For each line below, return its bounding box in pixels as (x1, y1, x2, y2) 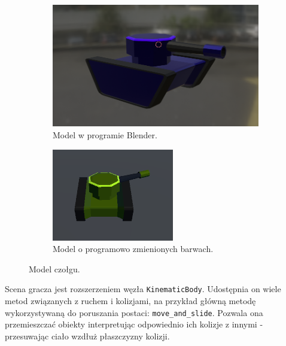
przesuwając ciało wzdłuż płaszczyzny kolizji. (5, 329, 170, 342)
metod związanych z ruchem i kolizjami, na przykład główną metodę (5, 295, 256, 307)
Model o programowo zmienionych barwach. (53, 242, 214, 255)
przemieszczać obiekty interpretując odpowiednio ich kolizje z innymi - (5, 318, 263, 330)
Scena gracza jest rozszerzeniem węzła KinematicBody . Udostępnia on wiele (5, 283, 281, 295)
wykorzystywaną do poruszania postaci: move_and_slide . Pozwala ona (5, 306, 263, 318)
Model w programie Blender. (53, 129, 157, 141)
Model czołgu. (29, 262, 80, 275)
